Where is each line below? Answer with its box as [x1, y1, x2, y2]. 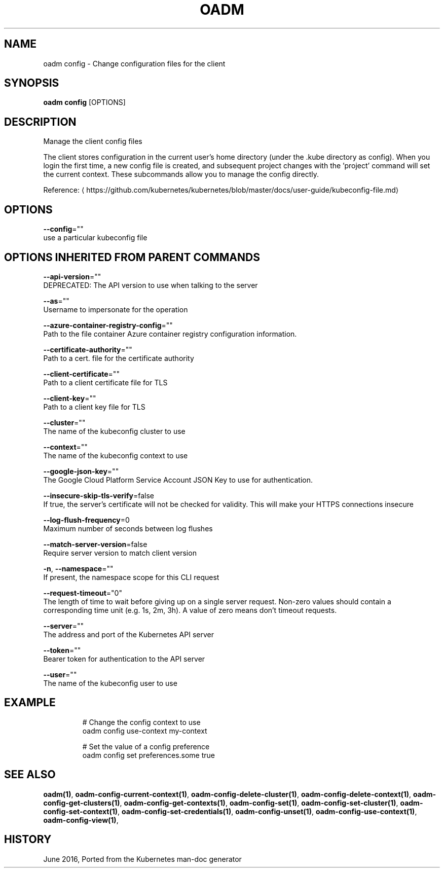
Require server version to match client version [43, 548, 197, 557]
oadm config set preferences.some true [82, 750, 215, 759]
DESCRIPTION [4, 115, 77, 128]
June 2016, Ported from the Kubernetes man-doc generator [43, 854, 242, 863]
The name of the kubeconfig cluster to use [43, 426, 186, 435]
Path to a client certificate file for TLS [43, 378, 168, 387]
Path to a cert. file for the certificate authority [43, 353, 194, 362]
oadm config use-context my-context [82, 726, 207, 735]
